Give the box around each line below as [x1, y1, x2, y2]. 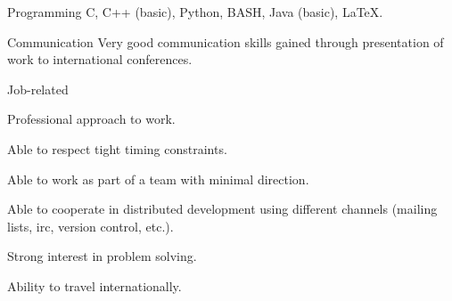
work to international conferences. [7, 50, 193, 69]
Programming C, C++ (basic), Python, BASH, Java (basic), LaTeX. [7, 3, 383, 20]
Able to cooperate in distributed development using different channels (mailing [7, 199, 438, 218]
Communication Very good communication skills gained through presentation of [7, 32, 444, 51]
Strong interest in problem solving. [7, 247, 197, 265]
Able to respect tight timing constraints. [7, 139, 227, 158]
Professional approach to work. [7, 110, 176, 128]
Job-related [7, 79, 69, 98]
